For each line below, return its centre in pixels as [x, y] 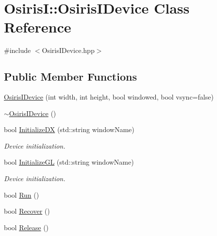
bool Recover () [27, 211]
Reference [38, 27]
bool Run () [22, 194]
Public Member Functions [70, 76]
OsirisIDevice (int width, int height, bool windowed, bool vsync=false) [109, 97]
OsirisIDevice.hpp [68, 50]
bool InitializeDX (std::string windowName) [69, 129]
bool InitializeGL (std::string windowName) [69, 162]
